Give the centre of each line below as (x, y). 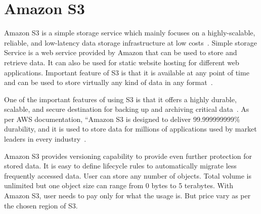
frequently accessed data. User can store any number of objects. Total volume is (128, 175)
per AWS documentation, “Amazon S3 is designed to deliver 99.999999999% (122, 119)
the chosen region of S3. (41, 205)
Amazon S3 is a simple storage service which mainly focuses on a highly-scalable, (130, 33)
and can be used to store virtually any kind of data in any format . (108, 82)
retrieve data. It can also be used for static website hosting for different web (122, 62)
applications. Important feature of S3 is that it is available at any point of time (127, 72)
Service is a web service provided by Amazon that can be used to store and (121, 52)
